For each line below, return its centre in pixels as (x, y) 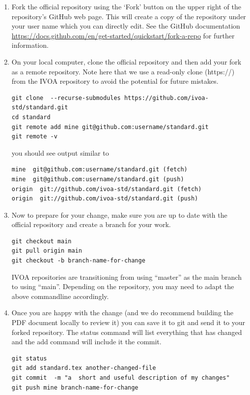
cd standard (31, 117)
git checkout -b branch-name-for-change (78, 261)
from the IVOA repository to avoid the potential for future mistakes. (115, 81)
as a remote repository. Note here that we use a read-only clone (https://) (123, 71)
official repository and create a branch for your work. (91, 224)
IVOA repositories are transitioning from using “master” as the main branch (126, 277)
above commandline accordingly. (60, 296)
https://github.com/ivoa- (166, 98)
